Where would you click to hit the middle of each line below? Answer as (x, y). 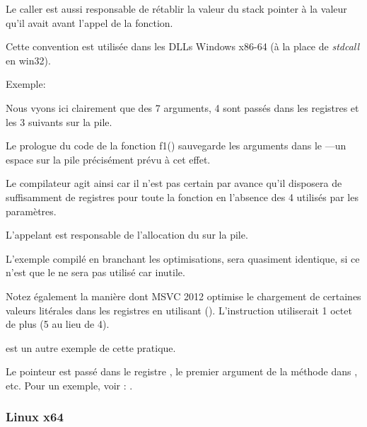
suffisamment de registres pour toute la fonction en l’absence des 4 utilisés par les (182, 197)
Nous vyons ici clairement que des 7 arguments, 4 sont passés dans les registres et (182, 107)
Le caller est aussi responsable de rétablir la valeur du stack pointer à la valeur (176, 8)
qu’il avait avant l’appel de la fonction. (89, 22)
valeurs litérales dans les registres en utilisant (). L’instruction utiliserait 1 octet (179, 310)
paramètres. (31, 211)
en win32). (28, 60)
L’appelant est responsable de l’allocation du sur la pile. (127, 235)
